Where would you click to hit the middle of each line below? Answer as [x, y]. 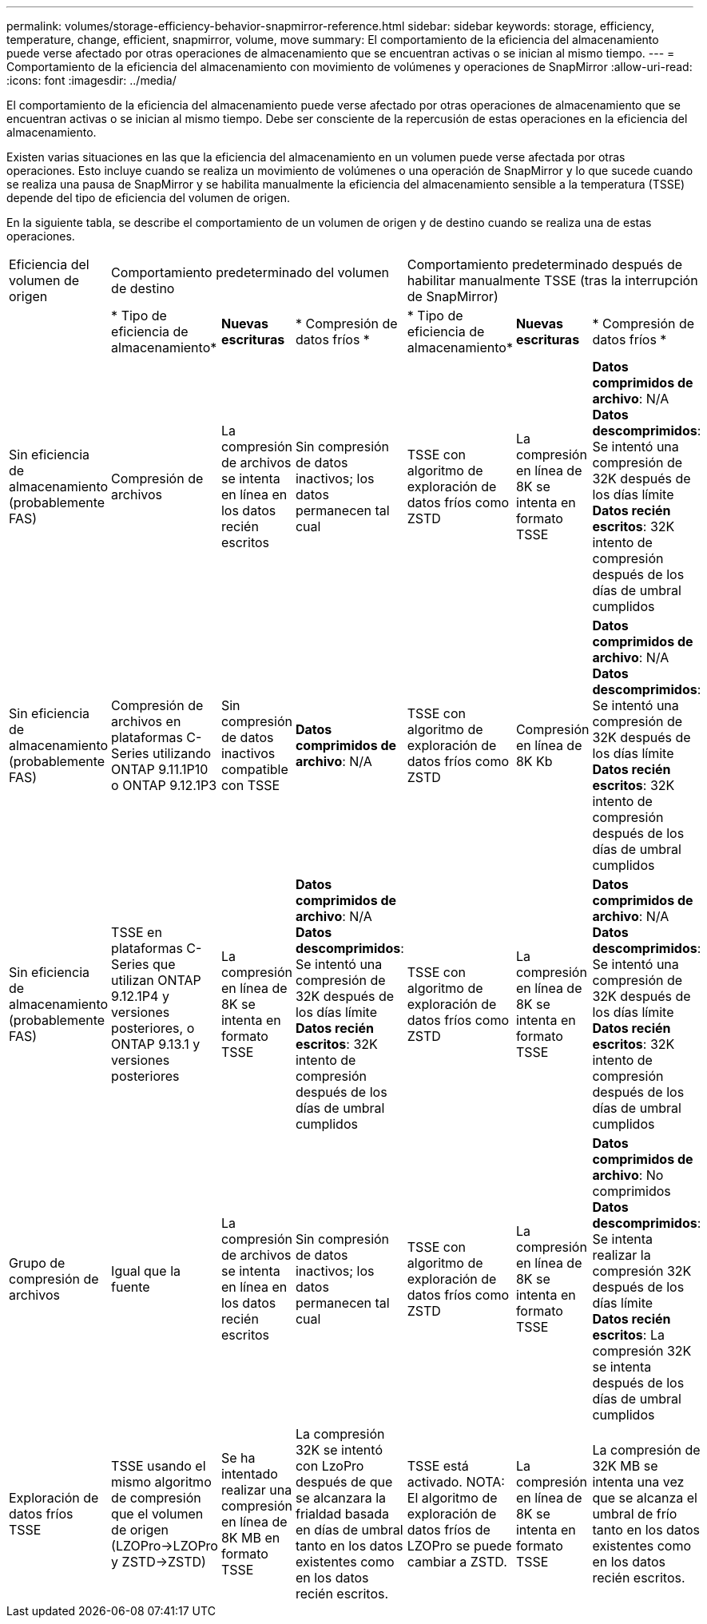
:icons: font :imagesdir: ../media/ [91, 80]
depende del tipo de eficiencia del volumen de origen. [149, 198]
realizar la [622, 1255]
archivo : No [628, 1175]
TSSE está [438, 1466]
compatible [254, 769]
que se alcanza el [645, 1498]
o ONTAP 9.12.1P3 [164, 785]
